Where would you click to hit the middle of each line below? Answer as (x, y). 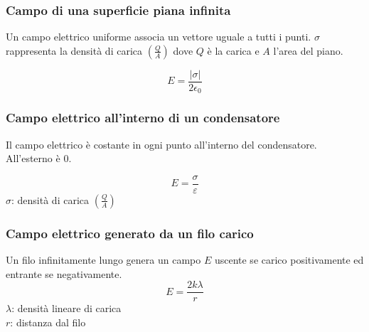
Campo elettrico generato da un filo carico (130, 233)
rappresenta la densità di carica (74, 50)
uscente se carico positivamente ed (289, 260)
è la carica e (233, 50)
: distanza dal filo (48, 322)
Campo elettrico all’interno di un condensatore (143, 118)
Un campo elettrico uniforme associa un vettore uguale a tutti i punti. (159, 37)
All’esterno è (33, 158)
